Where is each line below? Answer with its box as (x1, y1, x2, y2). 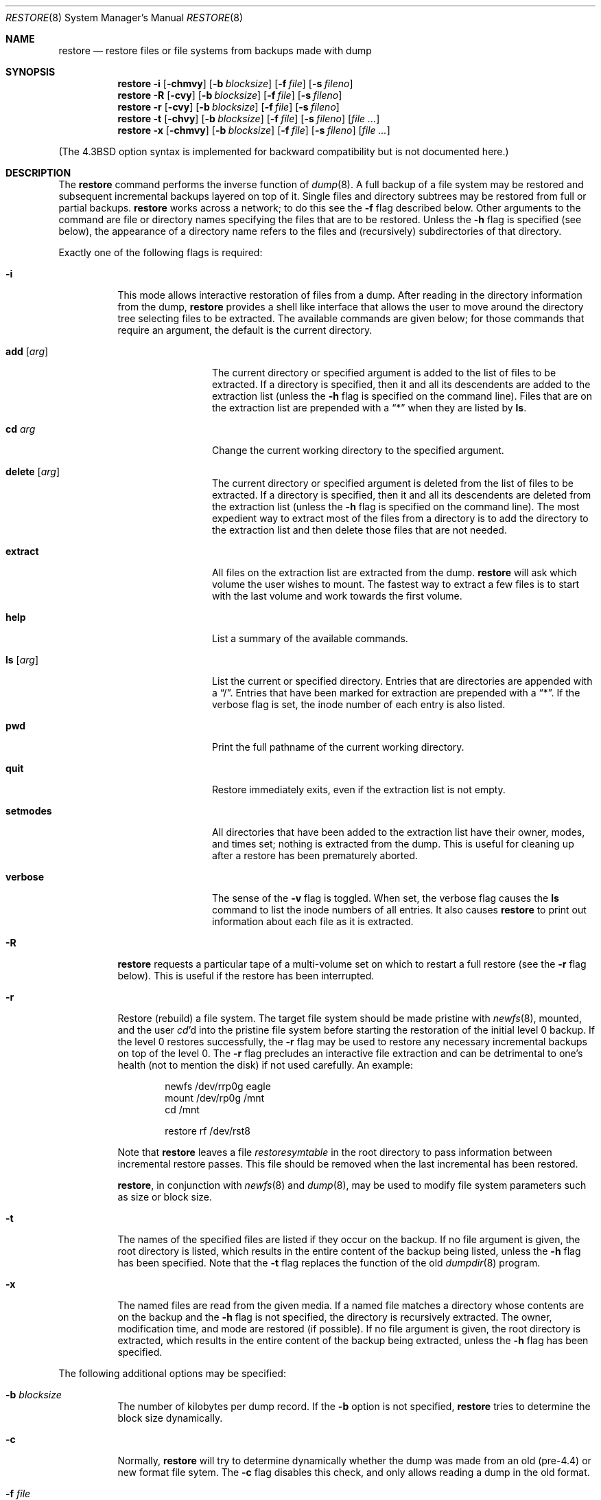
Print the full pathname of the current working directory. (212, 741, 464, 753)
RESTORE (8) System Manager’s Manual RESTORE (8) (5, 12, 243, 23)
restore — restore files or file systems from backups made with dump (58, 45, 372, 56)
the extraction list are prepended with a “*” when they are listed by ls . (212, 402, 527, 413)
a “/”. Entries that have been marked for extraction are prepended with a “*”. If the (212, 687, 580, 698)
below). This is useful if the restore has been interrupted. (117, 970, 375, 981)
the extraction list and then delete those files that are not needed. (212, 524, 507, 536)
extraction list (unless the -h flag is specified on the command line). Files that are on (212, 390, 592, 402)
